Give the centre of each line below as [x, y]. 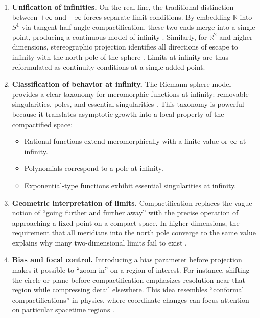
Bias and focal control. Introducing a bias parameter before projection [127, 260]
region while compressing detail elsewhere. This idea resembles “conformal [128, 290]
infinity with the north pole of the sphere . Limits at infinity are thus [120, 56]
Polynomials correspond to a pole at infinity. [94, 168]
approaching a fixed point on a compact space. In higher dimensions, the [126, 222]
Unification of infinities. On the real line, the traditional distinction [123, 7]
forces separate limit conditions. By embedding [157, 17]
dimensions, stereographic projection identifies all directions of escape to [125, 47]
